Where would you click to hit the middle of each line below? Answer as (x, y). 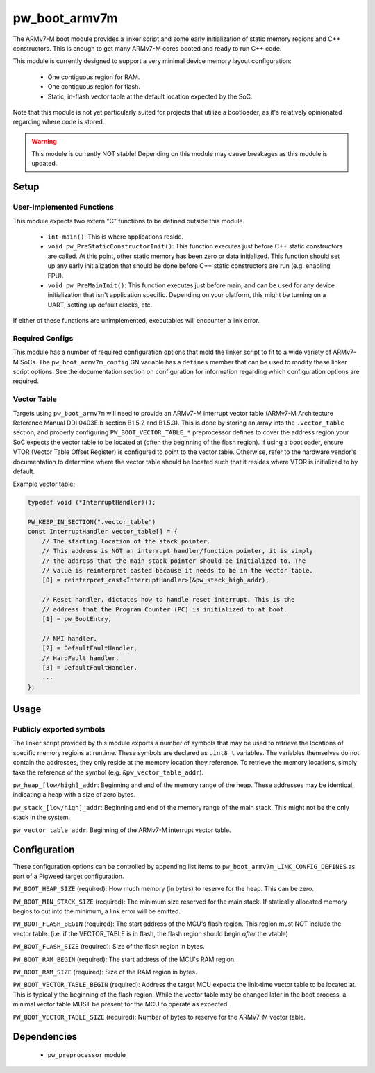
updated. (44, 164)
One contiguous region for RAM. (94, 77)
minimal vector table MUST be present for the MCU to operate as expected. (121, 1004)
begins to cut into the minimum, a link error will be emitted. (97, 911)
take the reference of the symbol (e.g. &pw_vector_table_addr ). (108, 772)
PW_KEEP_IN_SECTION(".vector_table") (92, 522)
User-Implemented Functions (64, 207)
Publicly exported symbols (59, 729)
